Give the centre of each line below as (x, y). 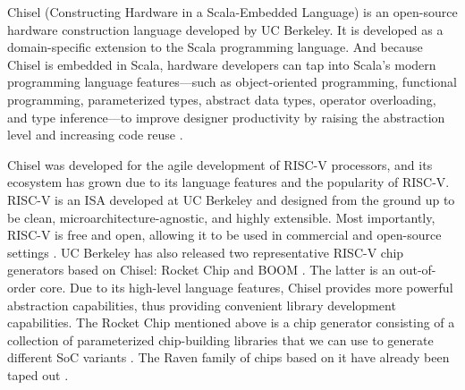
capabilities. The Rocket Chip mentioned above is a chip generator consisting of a (231, 322)
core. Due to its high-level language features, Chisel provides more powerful (246, 287)
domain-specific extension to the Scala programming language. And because (215, 47)
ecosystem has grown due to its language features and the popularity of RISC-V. (228, 182)
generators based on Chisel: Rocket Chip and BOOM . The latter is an (202, 270)
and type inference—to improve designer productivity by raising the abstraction (226, 117)
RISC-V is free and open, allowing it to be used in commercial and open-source (224, 235)
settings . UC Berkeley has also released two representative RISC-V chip (206, 252)
